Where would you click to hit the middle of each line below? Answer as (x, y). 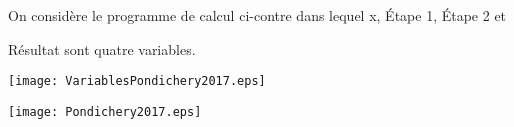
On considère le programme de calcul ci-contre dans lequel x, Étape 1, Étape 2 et (257, 15)
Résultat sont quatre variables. (102, 48)
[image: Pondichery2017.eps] (105, 111)
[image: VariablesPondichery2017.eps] (137, 81)
